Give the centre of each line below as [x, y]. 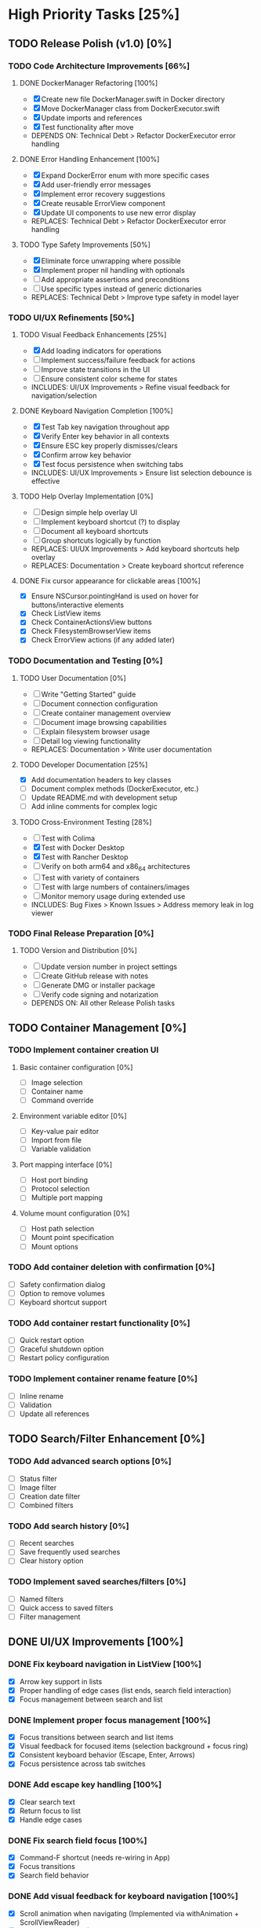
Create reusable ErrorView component [103, 203]
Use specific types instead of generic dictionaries [121, 289]
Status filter [38, 1478]
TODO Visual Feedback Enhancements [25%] [93, 335]
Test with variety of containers [90, 878]
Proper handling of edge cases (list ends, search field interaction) [125, 1690]
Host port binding [60, 1180]
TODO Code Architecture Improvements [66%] [99, 66]
